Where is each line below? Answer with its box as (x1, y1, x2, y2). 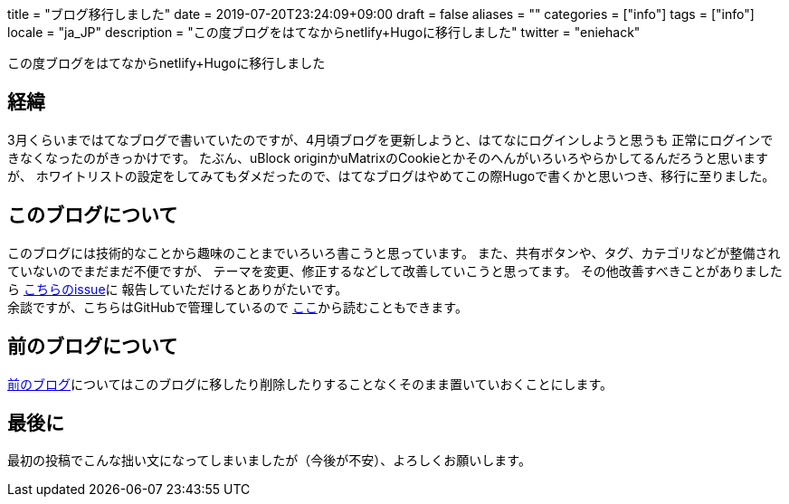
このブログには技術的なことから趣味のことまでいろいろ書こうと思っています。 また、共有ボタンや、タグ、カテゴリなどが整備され (7, 244, 781, 261)
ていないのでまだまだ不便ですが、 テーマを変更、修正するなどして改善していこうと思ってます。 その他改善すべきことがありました (7, 262, 783, 279)
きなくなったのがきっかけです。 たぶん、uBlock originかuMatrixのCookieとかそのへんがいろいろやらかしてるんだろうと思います (7, 149, 769, 166)
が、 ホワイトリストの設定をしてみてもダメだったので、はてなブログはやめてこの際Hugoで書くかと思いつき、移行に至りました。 (7, 167, 775, 184)
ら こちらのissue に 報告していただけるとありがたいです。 (7, 281, 348, 297)
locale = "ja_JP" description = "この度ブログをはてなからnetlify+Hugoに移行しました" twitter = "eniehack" (7, 24, 641, 40)
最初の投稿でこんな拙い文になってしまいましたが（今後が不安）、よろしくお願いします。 (7, 452, 531, 469)
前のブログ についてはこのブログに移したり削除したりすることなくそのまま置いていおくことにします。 (7, 376, 613, 392)
